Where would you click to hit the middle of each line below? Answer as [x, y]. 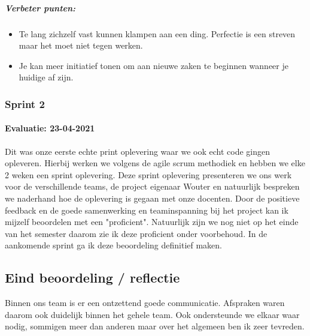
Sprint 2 [25, 103]
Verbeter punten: [40, 7]
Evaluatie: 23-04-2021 [50, 128]
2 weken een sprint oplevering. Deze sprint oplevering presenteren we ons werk [148, 174]
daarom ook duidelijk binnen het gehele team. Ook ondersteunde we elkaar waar [152, 314]
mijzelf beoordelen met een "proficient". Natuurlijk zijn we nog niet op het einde [152, 222]
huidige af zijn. [46, 77]
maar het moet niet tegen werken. [81, 45]
